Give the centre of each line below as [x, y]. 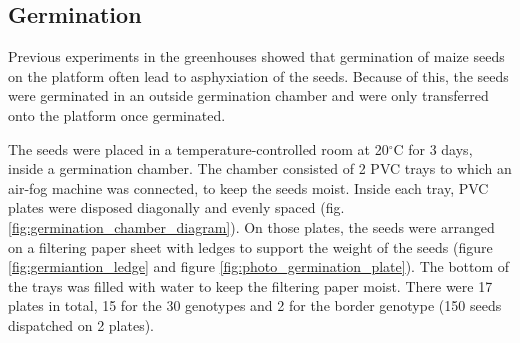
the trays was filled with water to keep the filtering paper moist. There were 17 [250, 285]
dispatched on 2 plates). [81, 324]
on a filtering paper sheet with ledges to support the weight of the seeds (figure [250, 246]
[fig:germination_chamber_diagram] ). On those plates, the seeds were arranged [251, 226]
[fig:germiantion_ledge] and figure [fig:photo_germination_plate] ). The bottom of [259, 266]
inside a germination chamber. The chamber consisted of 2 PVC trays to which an [260, 168]
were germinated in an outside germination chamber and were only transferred [248, 95]
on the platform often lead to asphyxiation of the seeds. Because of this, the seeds [258, 75]
